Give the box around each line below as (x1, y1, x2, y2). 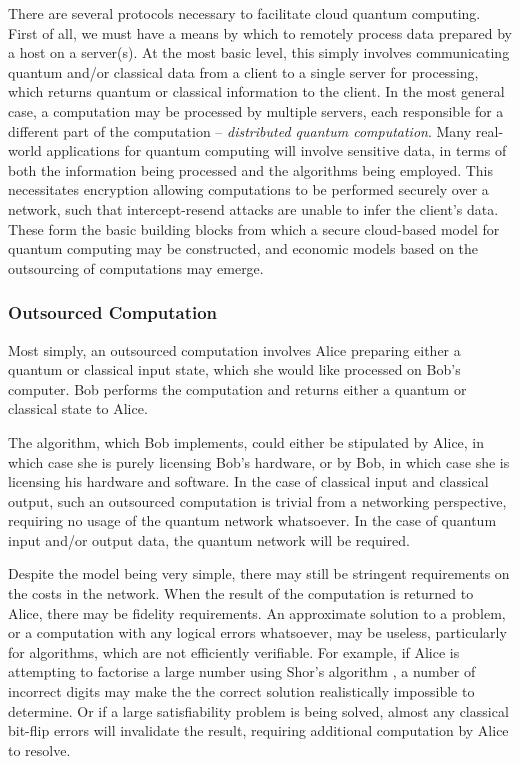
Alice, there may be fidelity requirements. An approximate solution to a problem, (8, 602, 506, 623)
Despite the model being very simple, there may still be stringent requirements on (8, 563, 510, 584)
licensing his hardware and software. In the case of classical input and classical (8, 471, 489, 492)
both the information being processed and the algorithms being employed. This (8, 159, 494, 180)
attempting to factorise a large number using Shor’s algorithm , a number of (8, 661, 476, 682)
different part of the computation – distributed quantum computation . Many (8, 120, 472, 141)
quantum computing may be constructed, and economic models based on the (8, 238, 479, 259)
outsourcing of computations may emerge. (8, 257, 264, 278)
